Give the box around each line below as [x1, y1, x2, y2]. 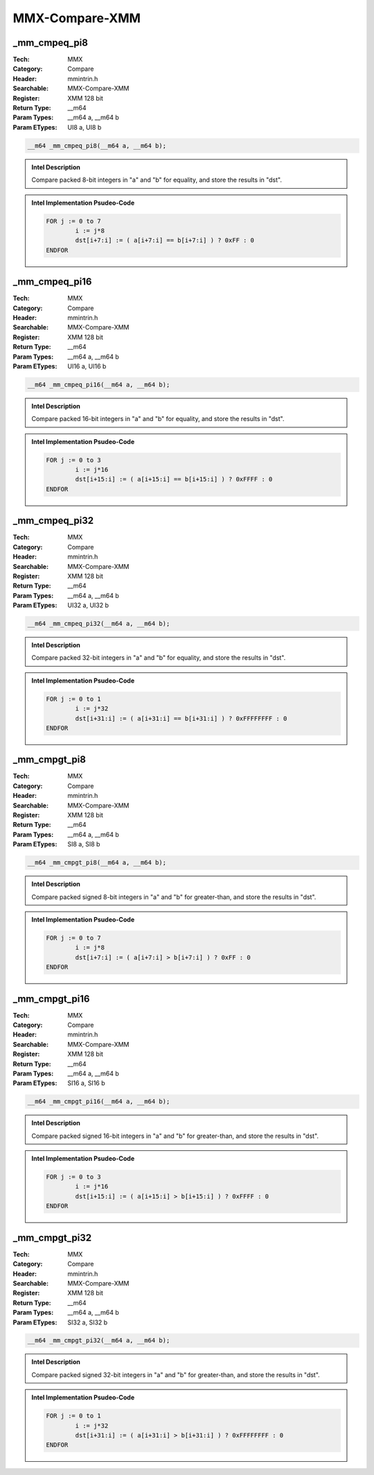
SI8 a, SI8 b [67, 840, 100, 849]
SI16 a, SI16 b [67, 1079, 105, 1087]
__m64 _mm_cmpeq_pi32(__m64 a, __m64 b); [27, 620, 170, 628]
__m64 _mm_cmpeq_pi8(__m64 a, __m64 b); [27, 142, 166, 149]
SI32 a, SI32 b [67, 1318, 108, 1327]
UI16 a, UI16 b [67, 361, 107, 370]
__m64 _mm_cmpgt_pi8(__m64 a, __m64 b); [27, 859, 166, 867]
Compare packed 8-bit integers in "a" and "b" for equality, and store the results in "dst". [31, 176, 282, 184]
